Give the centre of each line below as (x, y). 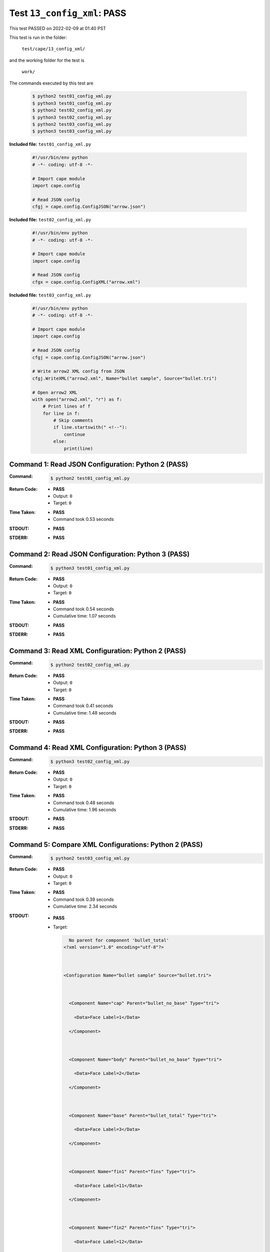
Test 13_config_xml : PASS (68, 13)
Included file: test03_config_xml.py (50, 295)
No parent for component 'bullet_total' (119, 940)
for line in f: (61, 413)
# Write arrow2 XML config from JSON (78, 371)
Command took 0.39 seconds (84, 899)
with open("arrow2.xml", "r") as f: (77, 399)
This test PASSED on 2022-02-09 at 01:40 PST (57, 28)
